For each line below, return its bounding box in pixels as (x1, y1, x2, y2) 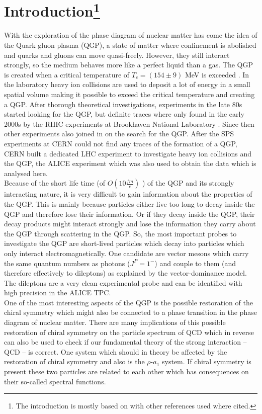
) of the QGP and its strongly (142, 178, 234, 188)
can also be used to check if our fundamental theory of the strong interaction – (4, 337, 247, 347)
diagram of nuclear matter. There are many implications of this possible (4, 317, 226, 327)
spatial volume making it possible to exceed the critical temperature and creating (4, 89, 255, 100)
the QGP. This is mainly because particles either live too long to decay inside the (4, 198, 255, 209)
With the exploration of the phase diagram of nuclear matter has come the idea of (4, 30, 257, 40)
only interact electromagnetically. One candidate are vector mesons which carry (4, 247, 249, 258)
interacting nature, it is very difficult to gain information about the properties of (4, 189, 252, 199)
